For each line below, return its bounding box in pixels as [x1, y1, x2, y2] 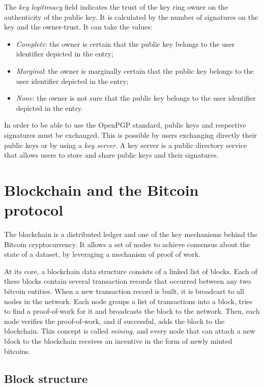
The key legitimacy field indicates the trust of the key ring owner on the [4, 2, 228, 12]
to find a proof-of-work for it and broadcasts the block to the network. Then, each [4, 306, 260, 316]
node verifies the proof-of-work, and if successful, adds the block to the [4, 315, 225, 326]
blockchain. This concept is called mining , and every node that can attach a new [4, 325, 255, 336]
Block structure [4, 370, 88, 386]
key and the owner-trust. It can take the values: [4, 21, 153, 32]
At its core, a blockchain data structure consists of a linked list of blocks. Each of [4, 265, 257, 276]
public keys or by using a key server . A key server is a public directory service [4, 139, 247, 150]
